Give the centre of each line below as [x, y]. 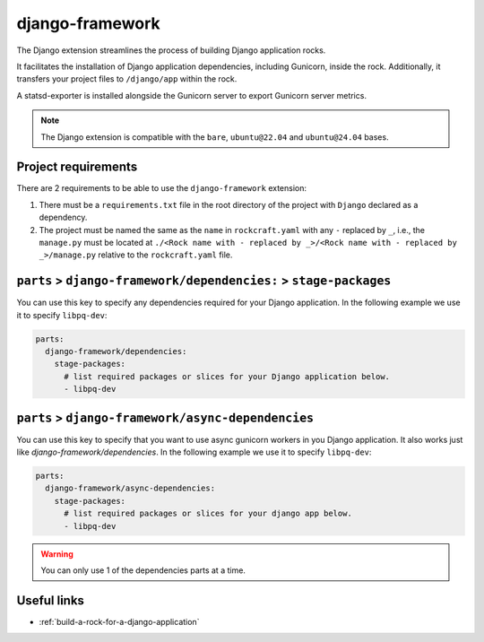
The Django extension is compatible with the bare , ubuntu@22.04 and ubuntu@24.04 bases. [215, 137]
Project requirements [77, 167]
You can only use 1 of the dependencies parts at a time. [143, 570]
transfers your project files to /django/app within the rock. [127, 79]
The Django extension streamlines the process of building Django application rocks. [171, 50]
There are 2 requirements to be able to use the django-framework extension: [161, 188]
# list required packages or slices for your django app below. [208, 514]
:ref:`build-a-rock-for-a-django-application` [119, 621]
